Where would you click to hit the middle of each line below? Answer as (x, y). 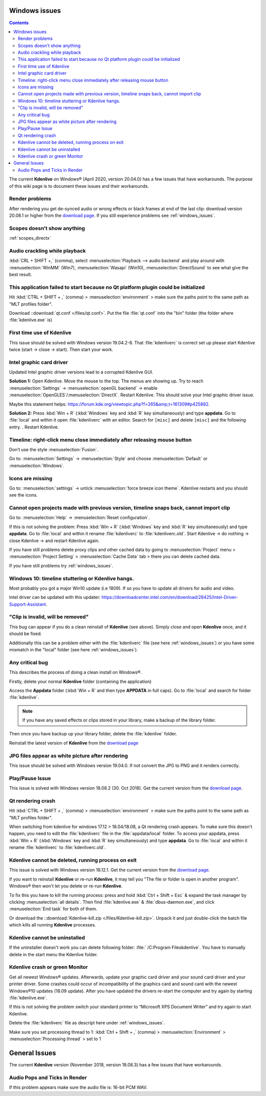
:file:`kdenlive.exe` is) (31, 320)
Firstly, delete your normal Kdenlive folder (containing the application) (80, 681)
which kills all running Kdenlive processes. (52, 925)
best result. (20, 275)
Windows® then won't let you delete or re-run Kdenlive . (66, 886)
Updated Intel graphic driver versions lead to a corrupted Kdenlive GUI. (81, 372)
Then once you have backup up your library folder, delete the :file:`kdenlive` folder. (93, 734)
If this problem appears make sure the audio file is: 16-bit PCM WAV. (78, 1087)
